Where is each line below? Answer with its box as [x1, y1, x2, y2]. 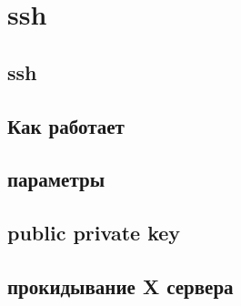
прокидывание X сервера [7, 271, 234, 300]
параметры [7, 165, 105, 193]
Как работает [7, 111, 125, 139]
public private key [7, 219, 181, 247]
